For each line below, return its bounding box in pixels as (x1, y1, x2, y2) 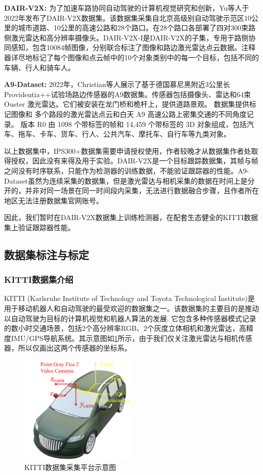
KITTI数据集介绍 (4, 273, 73, 286)
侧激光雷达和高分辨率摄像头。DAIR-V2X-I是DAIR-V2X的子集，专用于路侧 (4, 32, 249, 42)
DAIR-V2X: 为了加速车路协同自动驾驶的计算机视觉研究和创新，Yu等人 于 (4, 3, 249, 13)
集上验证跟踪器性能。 (4, 222, 75, 232)
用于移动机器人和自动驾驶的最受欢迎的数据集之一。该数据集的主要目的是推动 (4, 303, 259, 314)
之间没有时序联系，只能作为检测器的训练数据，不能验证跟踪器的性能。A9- (4, 165, 249, 176)
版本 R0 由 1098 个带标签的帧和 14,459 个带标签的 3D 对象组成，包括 (20, 118, 247, 129)
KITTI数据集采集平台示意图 (24, 462, 116, 472)
